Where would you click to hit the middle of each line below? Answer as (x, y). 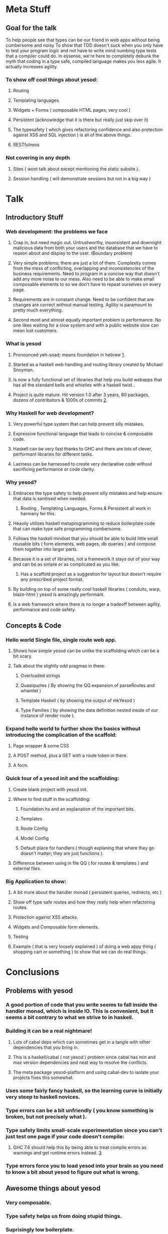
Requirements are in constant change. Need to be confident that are (83, 299)
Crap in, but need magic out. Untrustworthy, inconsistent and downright (87, 243)
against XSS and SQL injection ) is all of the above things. (72, 135)
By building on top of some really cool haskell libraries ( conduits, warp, (87, 589)
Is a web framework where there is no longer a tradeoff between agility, (87, 604)
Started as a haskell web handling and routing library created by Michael (88, 364)
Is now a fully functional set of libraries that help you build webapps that (88, 379)
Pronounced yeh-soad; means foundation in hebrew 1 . (69, 355)
